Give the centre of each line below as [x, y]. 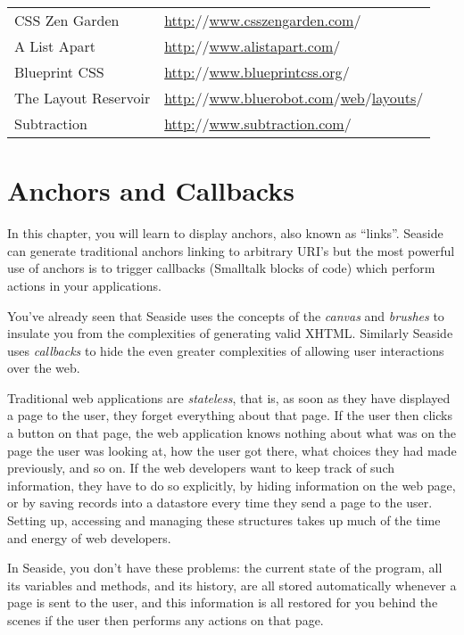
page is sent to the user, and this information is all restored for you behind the [223, 602]
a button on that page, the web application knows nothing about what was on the [232, 433]
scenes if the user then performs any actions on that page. [166, 620]
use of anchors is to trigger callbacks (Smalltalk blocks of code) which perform [221, 268]
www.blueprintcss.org [276, 72]
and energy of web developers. [89, 537]
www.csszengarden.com [282, 20]
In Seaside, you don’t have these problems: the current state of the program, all [225, 568]
